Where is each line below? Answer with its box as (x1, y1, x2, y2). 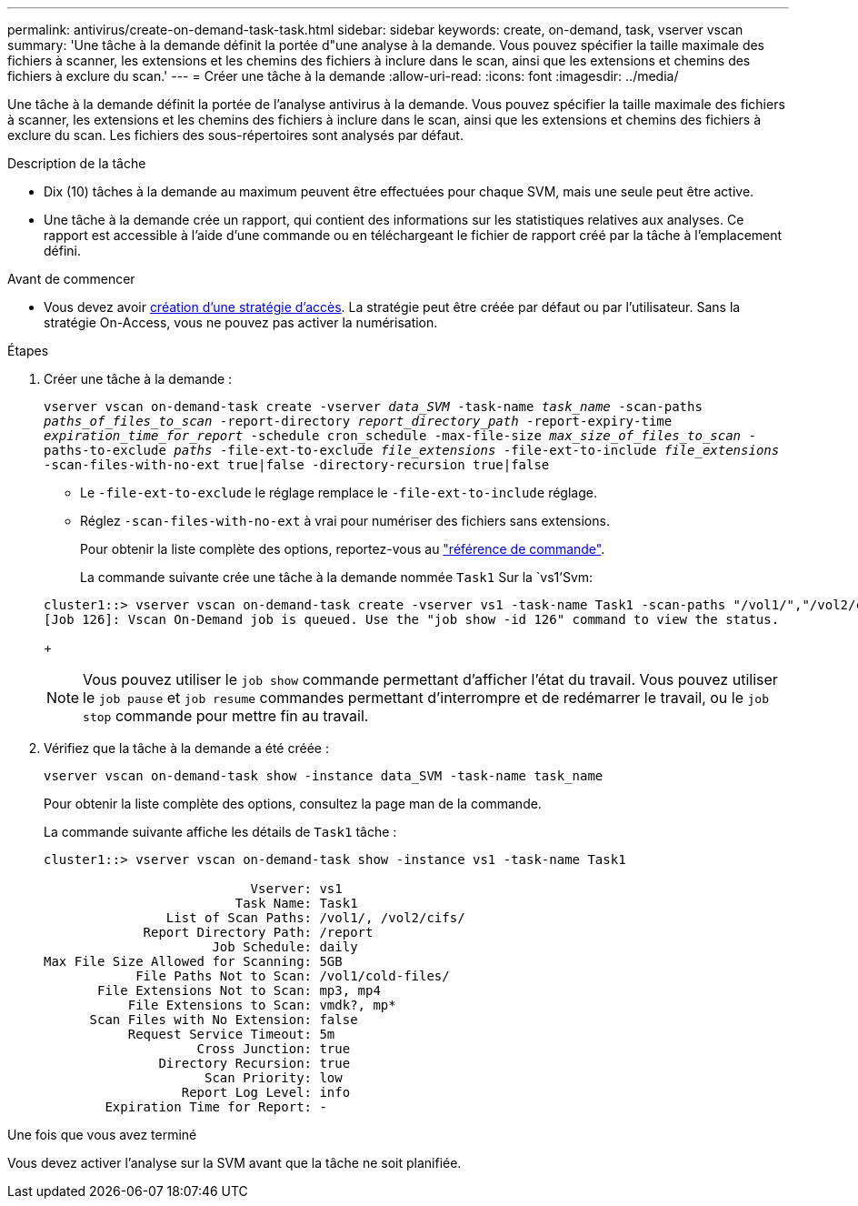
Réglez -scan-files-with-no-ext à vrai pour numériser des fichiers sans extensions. (80, 513, 610, 528)
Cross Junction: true (196, 1041, 351, 1056)
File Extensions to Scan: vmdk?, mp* (127, 998, 396, 1012)
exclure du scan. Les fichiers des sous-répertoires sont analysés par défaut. (7, 127, 464, 143)
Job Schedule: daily (212, 940, 358, 954)
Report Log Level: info (181, 1085, 351, 1100)
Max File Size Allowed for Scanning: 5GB (44, 954, 343, 969)
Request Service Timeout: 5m (127, 1027, 335, 1041)
